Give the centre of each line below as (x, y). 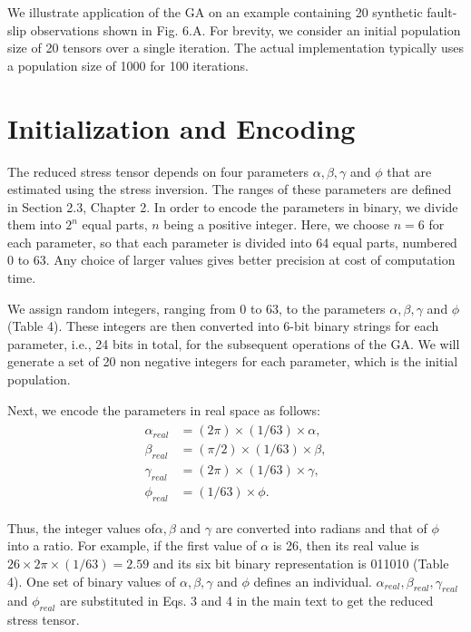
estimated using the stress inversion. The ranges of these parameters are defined (230, 189)
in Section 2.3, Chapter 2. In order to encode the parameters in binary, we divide (233, 206)
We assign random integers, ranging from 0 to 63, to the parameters (196, 308)
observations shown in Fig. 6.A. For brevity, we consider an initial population (245, 29)
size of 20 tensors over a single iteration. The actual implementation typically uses (235, 48)
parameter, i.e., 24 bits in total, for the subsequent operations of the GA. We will (234, 343)
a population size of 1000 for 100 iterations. (128, 65)
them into (34, 224)
